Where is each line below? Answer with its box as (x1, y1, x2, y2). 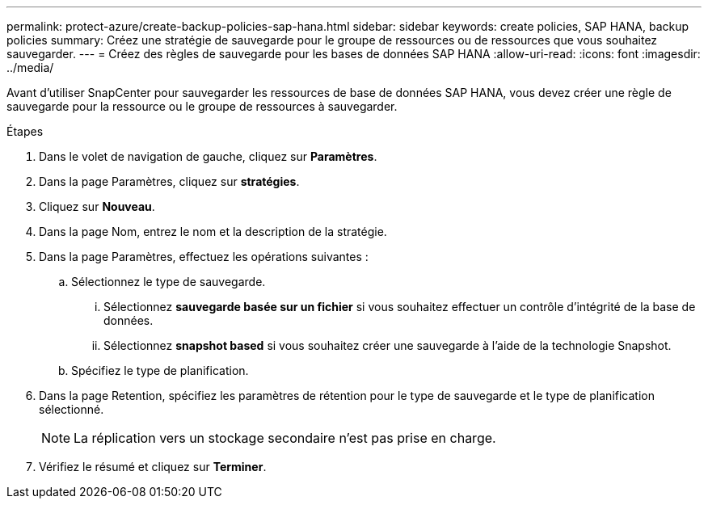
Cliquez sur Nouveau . (39, 200, 155, 213)
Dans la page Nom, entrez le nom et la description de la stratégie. (39, 225, 387, 238)
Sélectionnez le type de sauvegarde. (71, 275, 266, 288)
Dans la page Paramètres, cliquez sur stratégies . (39, 175, 300, 188)
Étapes (6, 124, 44, 138)
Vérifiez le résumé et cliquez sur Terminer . (39, 460, 267, 473)
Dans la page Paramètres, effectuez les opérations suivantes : (39, 250, 369, 263)
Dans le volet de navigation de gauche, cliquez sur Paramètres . (39, 149, 377, 163)
